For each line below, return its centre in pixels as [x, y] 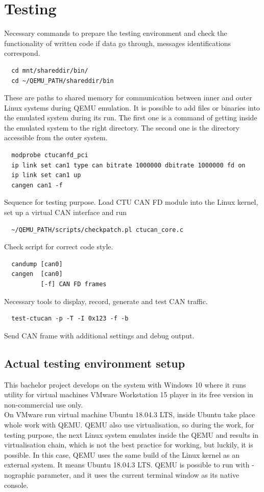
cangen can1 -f [37, 185]
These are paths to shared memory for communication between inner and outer [128, 98]
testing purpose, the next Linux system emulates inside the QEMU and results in [131, 434]
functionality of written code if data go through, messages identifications [118, 43]
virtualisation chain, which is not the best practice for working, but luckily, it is [129, 445]
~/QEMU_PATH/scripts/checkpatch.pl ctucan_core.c [97, 230]
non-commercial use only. [44, 404]
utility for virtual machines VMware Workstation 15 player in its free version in [129, 394]
